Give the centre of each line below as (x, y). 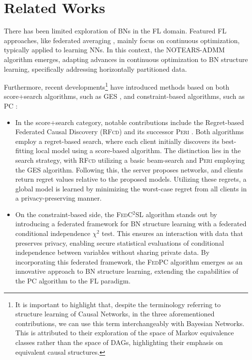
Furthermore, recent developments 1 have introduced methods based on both (117, 86)
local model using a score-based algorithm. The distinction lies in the (138, 150)
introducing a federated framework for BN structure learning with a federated (131, 224)
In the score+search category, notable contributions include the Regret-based (130, 122)
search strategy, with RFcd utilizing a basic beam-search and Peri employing (130, 160)
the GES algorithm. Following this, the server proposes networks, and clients (129, 169)
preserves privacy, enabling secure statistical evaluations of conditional (120, 243)
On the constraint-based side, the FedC (74, 214)
